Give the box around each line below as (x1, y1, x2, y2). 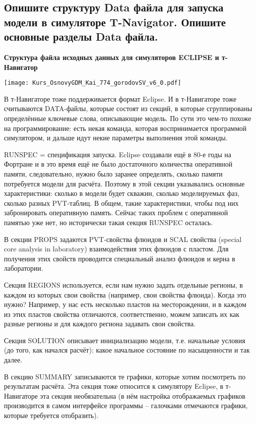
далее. (4, 355, 22, 365)
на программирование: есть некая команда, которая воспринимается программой (4, 122, 247, 133)
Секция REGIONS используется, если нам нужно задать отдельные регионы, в (4, 279, 243, 290)
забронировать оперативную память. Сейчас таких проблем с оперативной (4, 207, 228, 218)
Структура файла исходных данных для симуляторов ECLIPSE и (4, 52, 219, 62)
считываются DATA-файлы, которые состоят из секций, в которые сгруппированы (4, 103, 253, 114)
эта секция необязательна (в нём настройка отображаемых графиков (40, 390, 246, 401)
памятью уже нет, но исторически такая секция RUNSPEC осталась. (4, 217, 213, 227)
